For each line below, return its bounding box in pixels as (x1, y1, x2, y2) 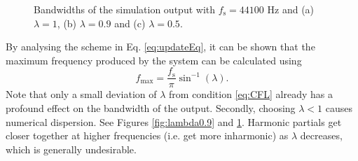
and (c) (114, 15, 146, 30)
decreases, (300, 128, 343, 143)
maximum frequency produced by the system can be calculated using (6, 52, 302, 67)
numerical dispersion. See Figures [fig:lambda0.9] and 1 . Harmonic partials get (6, 114, 342, 129)
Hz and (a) (267, 2, 315, 16)
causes (325, 101, 352, 115)
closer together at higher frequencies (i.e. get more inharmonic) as (6, 128, 289, 143)
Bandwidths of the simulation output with (34, 2, 215, 16)
